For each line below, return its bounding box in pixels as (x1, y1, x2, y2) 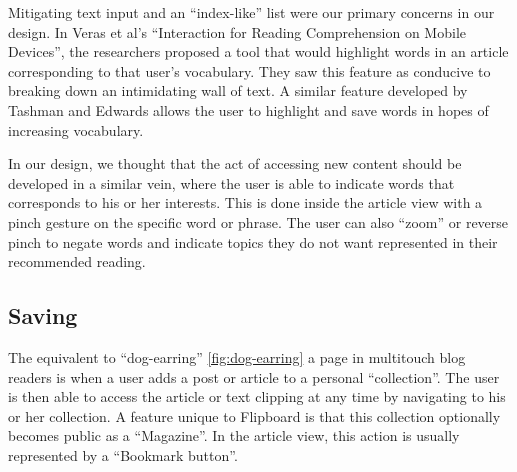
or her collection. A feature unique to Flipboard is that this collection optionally (8, 405, 501, 426)
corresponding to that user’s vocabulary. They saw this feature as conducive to (8, 60, 491, 81)
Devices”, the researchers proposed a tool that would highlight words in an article (8, 41, 509, 62)
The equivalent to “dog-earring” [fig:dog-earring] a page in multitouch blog (8, 346, 466, 367)
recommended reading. (8, 251, 146, 272)
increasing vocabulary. (8, 119, 144, 140)
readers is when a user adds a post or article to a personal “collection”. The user (8, 366, 500, 387)
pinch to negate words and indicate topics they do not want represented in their (8, 231, 498, 252)
